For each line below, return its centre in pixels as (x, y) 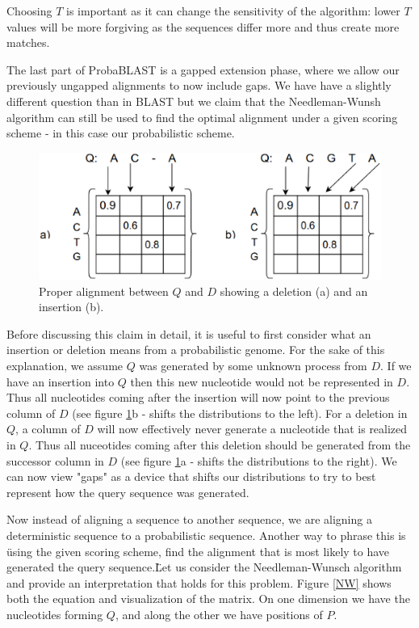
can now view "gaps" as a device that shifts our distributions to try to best (191, 476)
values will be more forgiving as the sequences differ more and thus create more (203, 26)
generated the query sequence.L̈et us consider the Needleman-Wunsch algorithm (204, 567)
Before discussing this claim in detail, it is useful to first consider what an (189, 333)
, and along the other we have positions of (219, 614)
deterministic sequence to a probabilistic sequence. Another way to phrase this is (206, 535)
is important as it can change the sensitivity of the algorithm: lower (233, 11)
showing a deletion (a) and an (294, 291)
